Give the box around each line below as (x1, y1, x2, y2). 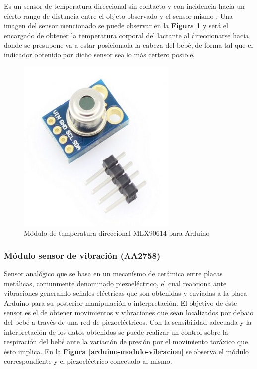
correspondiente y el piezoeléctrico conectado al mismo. (4, 356, 172, 366)
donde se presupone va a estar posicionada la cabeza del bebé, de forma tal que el (4, 40, 253, 50)
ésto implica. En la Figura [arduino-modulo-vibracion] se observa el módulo (4, 346, 249, 356)
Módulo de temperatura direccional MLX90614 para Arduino (24, 228, 210, 238)
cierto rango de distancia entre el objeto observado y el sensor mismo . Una (4, 10, 233, 21)
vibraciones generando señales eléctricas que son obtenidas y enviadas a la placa (4, 288, 247, 298)
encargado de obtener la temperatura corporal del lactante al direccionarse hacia (4, 30, 249, 40)
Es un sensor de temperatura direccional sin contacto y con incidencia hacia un (4, 1, 245, 11)
